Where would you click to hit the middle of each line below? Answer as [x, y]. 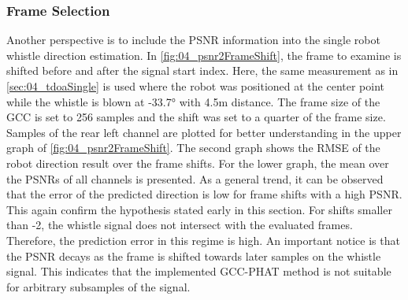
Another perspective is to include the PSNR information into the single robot [193, 40]
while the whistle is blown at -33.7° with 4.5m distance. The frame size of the [193, 101]
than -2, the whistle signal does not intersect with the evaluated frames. [180, 225]
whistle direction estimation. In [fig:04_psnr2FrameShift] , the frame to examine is [204, 55]
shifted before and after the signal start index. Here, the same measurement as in [202, 70]
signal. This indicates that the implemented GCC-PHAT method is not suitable [199, 271]
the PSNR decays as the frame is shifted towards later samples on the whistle [194, 256]
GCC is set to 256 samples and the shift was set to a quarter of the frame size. [196, 117]
